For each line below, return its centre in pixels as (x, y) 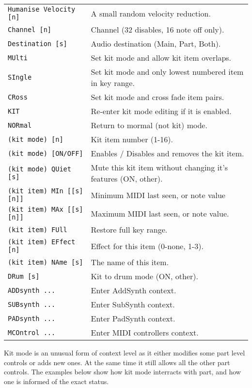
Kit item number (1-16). (132, 139)
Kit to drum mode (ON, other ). (145, 276)
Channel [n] (30, 29)
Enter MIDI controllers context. (145, 332)
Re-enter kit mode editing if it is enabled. (161, 111)
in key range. (113, 83)
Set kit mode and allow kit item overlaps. (161, 58)
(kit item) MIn (36, 191)
